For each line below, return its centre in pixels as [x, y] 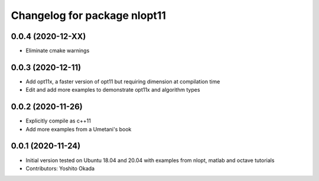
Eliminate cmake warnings [58, 51]
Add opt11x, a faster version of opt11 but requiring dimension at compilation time [123, 81]
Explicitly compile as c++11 [58, 121]
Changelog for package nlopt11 [89, 15]
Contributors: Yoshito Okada [60, 168]
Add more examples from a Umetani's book [79, 129]
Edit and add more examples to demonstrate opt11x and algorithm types [113, 90]
